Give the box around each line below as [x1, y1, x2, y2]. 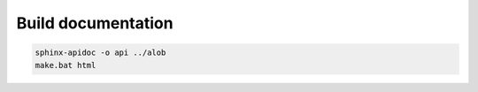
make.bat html [35, 60, 96, 70]
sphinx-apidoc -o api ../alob [35, 48, 166, 57]
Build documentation [16, 13, 173, 33]
